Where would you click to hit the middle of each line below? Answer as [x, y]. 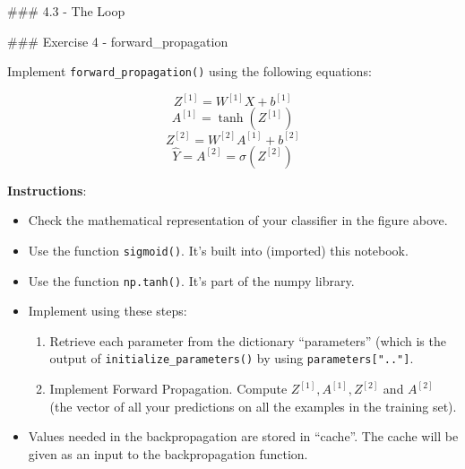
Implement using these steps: [108, 311]
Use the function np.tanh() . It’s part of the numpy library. [191, 280]
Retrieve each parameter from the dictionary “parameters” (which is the [248, 340]
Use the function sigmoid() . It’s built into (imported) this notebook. [218, 250]
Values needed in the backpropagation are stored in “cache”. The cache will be [243, 436]
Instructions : [47, 190]
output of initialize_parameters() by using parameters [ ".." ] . [232, 358]
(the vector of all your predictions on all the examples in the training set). [253, 406]
